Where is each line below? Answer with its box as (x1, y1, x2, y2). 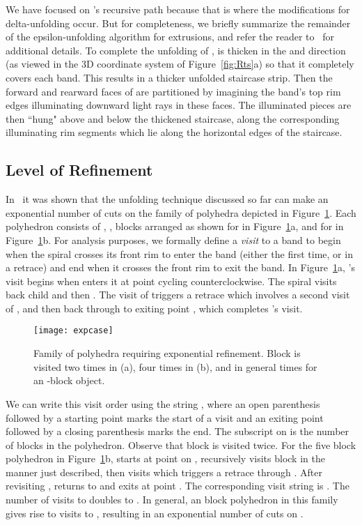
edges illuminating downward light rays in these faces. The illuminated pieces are (6, 98, 352, 112)
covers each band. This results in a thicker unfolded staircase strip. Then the (6, 70, 333, 84)
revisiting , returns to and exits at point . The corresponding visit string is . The (6, 478, 349, 493)
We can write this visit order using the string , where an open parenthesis (6, 396, 320, 411)
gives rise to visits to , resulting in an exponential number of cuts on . (6, 505, 304, 520)
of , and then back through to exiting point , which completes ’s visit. (6, 300, 303, 315)
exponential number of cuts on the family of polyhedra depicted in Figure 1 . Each (6, 205, 356, 220)
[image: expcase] (33, 326, 113, 336)
